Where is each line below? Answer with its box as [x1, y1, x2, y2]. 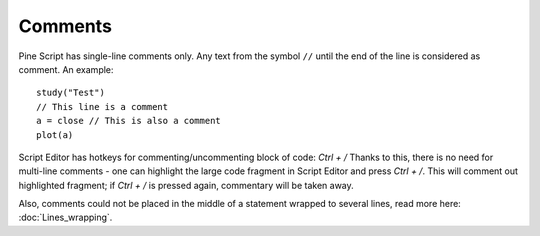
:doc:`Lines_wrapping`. [18, 211, 113, 224]
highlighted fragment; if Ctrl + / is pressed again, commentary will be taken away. [18, 179, 354, 191]
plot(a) [36, 129, 74, 140]
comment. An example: [18, 63, 114, 75]
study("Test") [36, 87, 105, 99]
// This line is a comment [36, 101, 169, 112]
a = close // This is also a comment [36, 115, 222, 127]
